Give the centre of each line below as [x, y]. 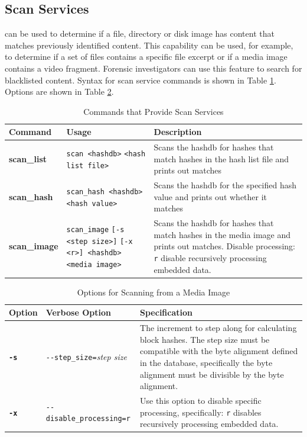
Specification [166, 312]
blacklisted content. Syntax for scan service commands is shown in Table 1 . [141, 80]
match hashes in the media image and [222, 234]
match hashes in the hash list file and [221, 158]
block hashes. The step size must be [205, 339]
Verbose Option [78, 312]
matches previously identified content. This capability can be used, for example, [149, 45]
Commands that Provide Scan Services [153, 111]
